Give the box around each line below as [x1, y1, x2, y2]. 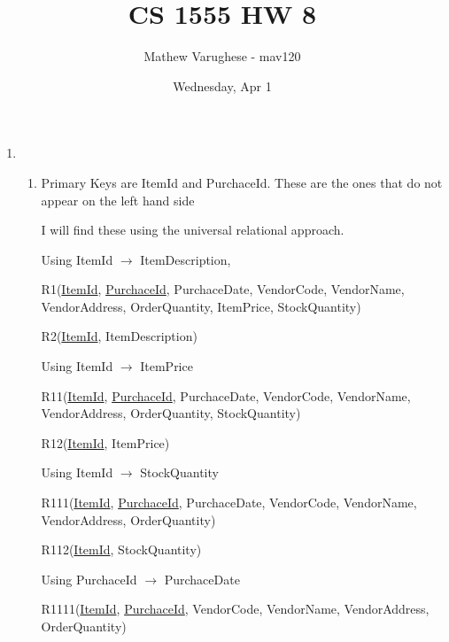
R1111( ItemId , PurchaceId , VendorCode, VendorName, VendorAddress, [41, 599, 430, 618]
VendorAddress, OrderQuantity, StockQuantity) [41, 404, 301, 422]
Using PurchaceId [41, 569, 137, 588]
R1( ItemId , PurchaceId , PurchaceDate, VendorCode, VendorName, [41, 280, 405, 298]
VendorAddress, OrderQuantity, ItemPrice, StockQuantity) [41, 297, 361, 315]
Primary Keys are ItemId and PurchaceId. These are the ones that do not [41, 173, 443, 191]
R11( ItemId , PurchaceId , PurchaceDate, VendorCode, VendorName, [41, 386, 411, 405]
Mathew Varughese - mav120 [143, 47, 301, 66]
